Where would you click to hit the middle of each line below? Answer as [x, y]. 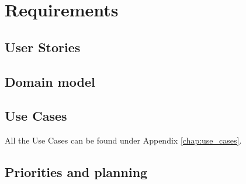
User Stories [43, 47]
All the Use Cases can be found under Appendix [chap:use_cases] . [123, 140]
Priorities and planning [76, 172]
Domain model [50, 81]
